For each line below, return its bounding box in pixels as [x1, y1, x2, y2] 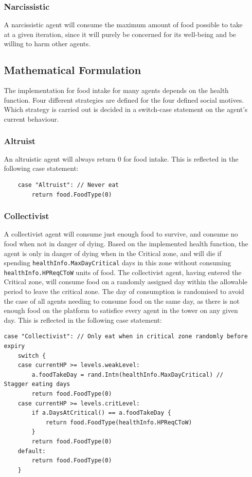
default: [18, 447, 46, 455]
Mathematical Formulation [4, 62, 141, 77]
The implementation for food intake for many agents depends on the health [4, 85, 229, 95]
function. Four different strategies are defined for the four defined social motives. [4, 94, 244, 105]
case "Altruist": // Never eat [18, 181, 119, 188]
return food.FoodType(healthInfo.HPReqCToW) [45, 419, 192, 426]
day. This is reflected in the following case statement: [4, 314, 162, 325]
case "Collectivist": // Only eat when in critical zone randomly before [4, 333, 248, 340]
